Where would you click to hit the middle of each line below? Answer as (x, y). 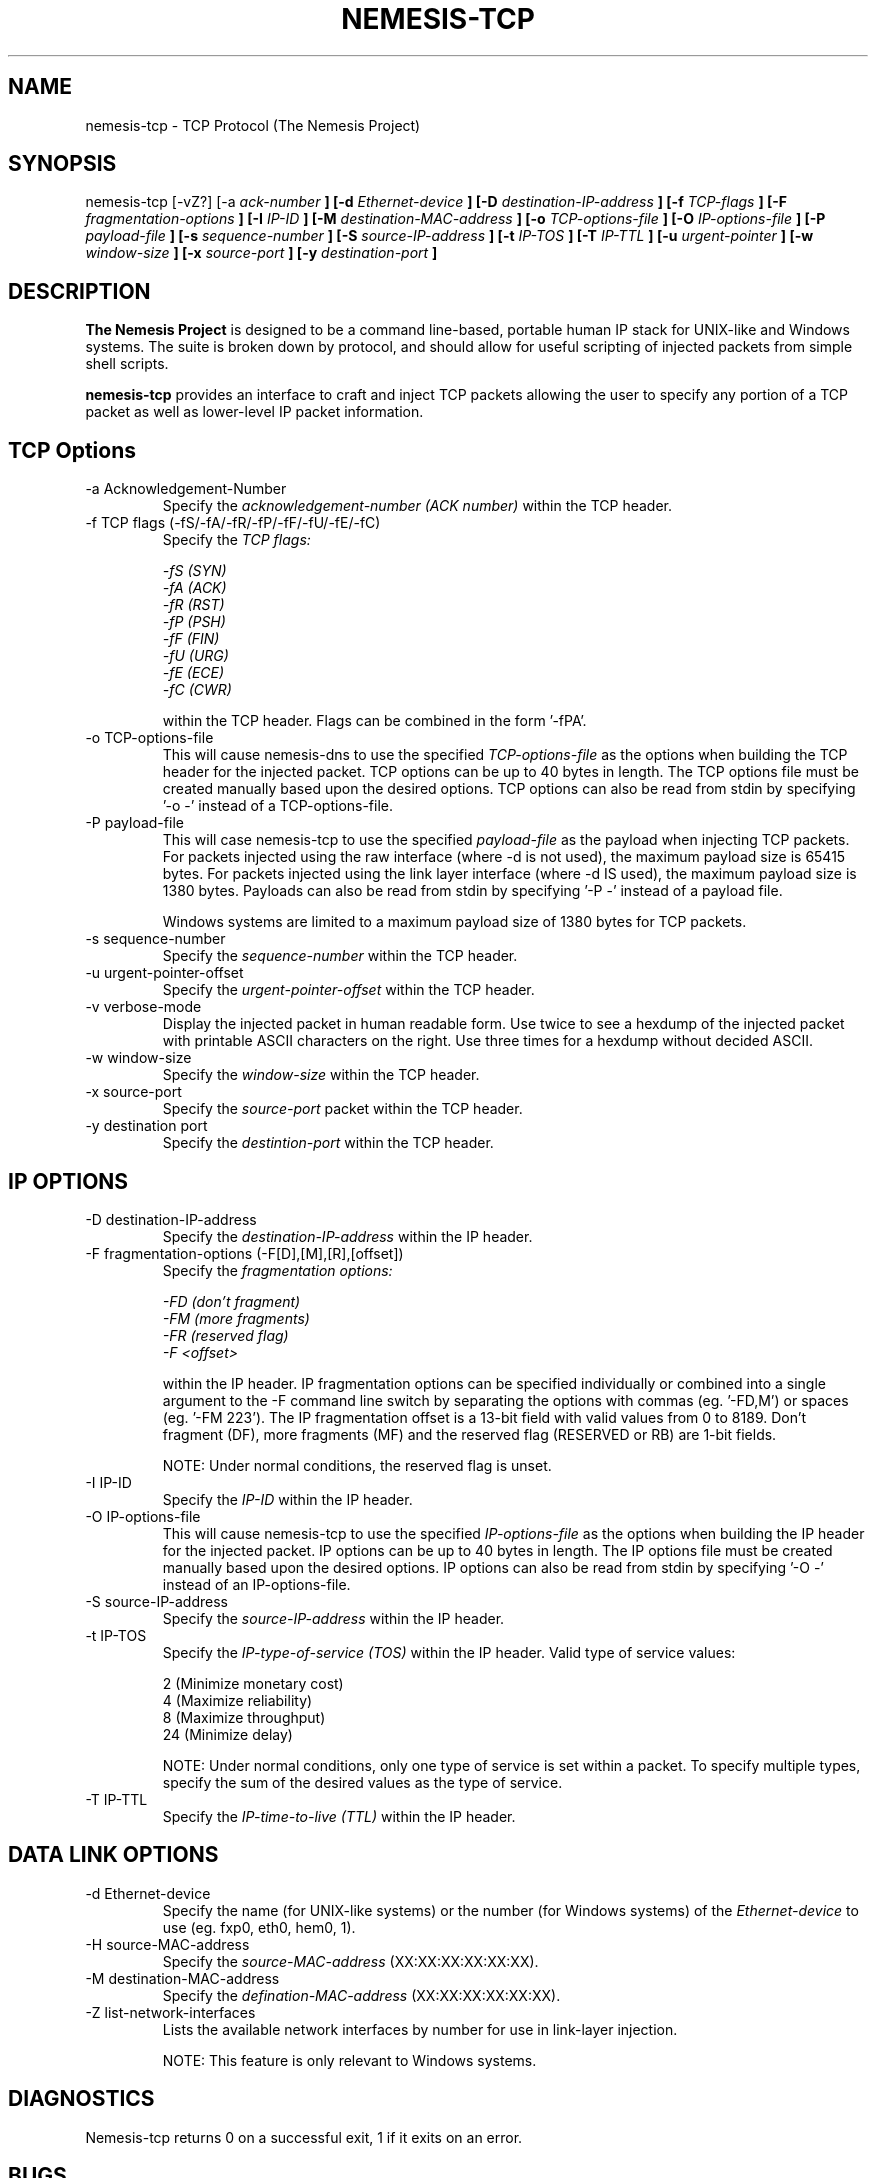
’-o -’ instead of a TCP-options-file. (278, 806)
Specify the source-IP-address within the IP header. (333, 1618)
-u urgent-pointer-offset (164, 973)
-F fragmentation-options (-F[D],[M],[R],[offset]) (244, 1253)
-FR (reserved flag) (225, 1335)
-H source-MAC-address (167, 1944)
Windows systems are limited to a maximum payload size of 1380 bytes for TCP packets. (454, 922)
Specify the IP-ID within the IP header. (287, 1499)
